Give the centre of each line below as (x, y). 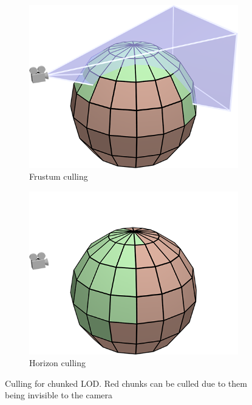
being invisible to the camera (59, 395)
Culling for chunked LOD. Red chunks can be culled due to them (126, 383)
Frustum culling (59, 176)
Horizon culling (58, 363)
